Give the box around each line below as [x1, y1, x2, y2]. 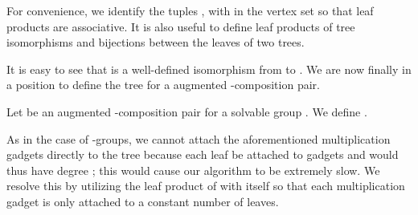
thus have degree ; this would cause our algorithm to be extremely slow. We [6, 161, 380, 178]
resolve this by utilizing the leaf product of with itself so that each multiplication [6, 177, 405, 194]
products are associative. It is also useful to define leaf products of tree [6, 18, 355, 34]
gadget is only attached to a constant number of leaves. [6, 193, 279, 209]
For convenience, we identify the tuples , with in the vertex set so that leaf [6, 2, 374, 18]
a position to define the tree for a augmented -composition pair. [6, 76, 320, 93]
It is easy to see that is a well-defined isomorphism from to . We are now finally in [6, 60, 412, 77]
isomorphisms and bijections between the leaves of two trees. [6, 34, 305, 51]
